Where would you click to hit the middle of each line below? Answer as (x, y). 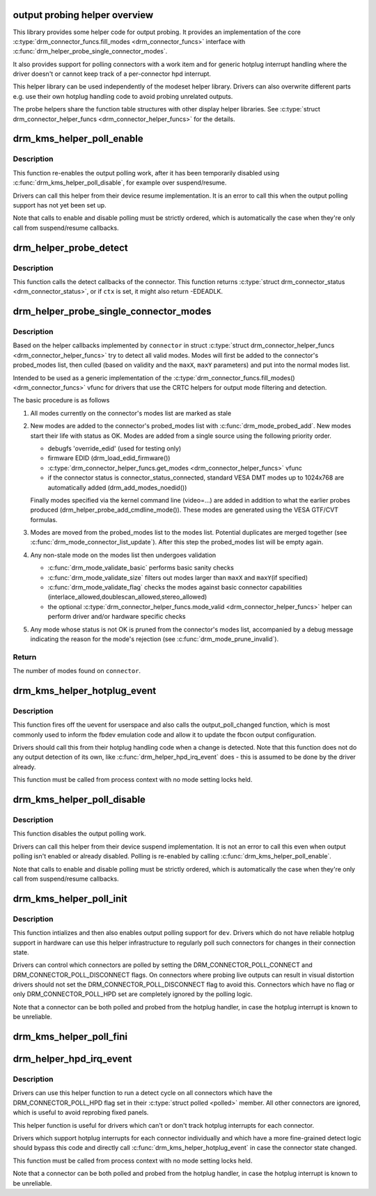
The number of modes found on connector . (77, 671)
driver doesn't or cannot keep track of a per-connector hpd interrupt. (112, 74)
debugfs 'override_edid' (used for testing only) (115, 448)
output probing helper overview (83, 15)
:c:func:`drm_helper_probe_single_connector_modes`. (90, 52)
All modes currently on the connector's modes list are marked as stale (131, 413)
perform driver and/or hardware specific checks (117, 617)
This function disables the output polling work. (79, 834)
